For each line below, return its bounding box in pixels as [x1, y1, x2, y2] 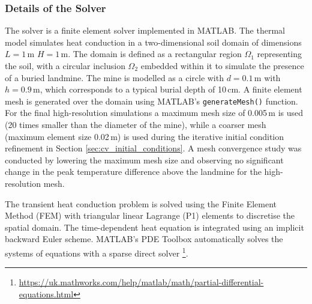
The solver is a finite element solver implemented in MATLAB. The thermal [5, 24, 285, 37]
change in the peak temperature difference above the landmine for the [5, 165, 262, 178]
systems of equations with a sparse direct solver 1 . [5, 245, 188, 259]
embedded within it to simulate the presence [140, 59, 304, 71]
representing [257, 47, 302, 60]
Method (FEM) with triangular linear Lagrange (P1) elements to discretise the [5, 209, 295, 222]
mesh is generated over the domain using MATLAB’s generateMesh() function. [5, 94, 298, 107]
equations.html [19, 287, 74, 300]
